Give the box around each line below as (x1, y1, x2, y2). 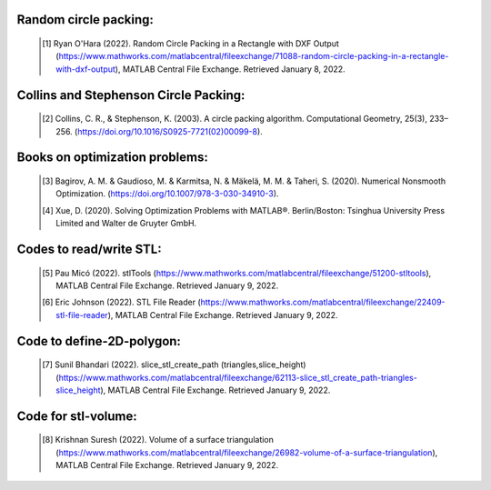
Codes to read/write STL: (16, 241, 163, 256)
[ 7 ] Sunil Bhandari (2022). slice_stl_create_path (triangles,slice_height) (42, 359, 306, 370)
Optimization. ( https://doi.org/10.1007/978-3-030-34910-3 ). (55, 188, 279, 199)
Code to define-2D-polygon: (16, 333, 182, 349)
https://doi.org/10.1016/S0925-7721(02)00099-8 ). (77, 125, 263, 136)
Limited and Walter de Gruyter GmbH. (55, 218, 197, 229)
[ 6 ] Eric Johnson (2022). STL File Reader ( (42, 296, 202, 308)
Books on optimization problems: (16, 150, 208, 165)
